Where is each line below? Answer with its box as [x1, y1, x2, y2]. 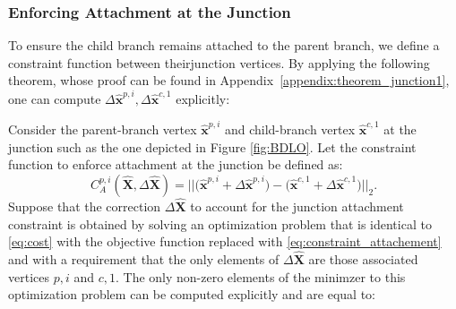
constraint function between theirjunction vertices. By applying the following [8, 53, 430, 72]
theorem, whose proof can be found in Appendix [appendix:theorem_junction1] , [8, 71, 450, 90]
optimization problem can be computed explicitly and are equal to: [8, 285, 375, 304]
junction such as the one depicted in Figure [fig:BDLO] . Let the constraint [8, 137, 417, 156]
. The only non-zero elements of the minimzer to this [115, 267, 406, 286]
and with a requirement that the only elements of [8, 250, 280, 269]
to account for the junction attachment [190, 197, 404, 216]
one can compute [8, 89, 101, 107]
